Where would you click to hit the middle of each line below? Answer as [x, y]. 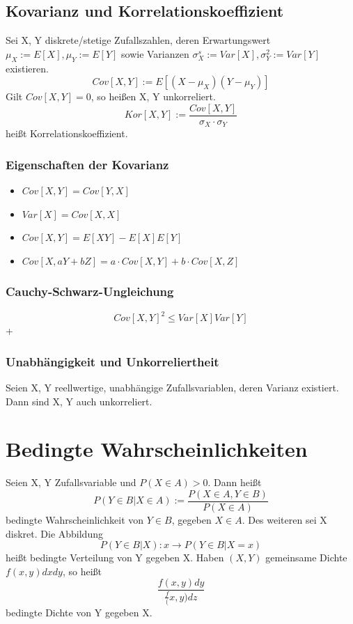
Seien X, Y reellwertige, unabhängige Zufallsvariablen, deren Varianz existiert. [172, 388]
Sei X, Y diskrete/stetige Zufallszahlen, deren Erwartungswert [138, 40]
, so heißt [82, 571]
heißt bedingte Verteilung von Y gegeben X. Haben [115, 557]
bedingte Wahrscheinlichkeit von [75, 519]
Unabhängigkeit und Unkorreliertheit [112, 361]
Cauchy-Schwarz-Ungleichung [90, 291]
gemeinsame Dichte [306, 557]
